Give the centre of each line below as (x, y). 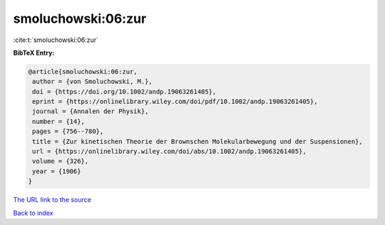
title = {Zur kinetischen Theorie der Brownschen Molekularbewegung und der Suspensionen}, (197, 141)
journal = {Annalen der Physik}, (91, 111)
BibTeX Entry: (34, 53)
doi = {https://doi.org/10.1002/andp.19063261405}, (124, 91)
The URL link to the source (52, 200)
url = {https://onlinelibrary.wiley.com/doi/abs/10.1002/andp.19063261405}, (169, 152)
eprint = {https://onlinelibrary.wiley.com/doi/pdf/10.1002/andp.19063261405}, (175, 102)
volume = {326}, (61, 161)
